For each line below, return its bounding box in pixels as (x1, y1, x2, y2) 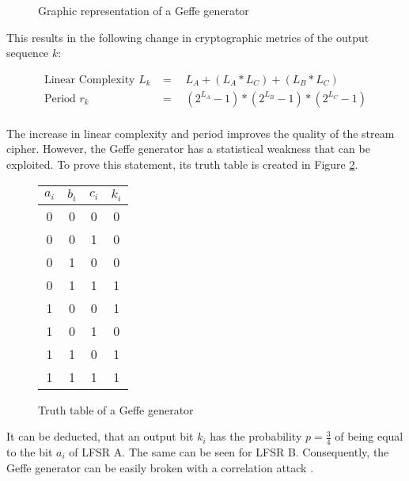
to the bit (6, 444, 53, 460)
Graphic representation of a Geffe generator (38, 2, 249, 18)
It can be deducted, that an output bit (6, 428, 194, 445)
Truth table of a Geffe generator (38, 401, 194, 418)
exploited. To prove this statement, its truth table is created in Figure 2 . (6, 156, 358, 173)
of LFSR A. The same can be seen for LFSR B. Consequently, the (69, 444, 389, 460)
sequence (6, 44, 49, 61)
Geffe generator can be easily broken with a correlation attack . (6, 459, 314, 475)
